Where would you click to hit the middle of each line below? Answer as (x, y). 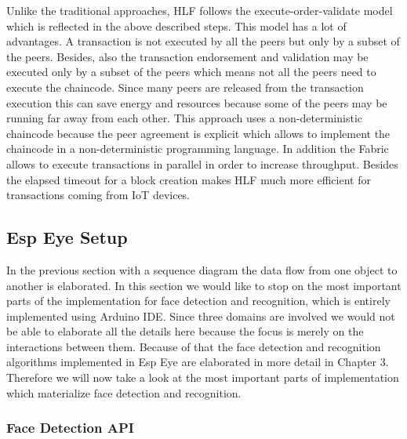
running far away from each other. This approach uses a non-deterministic (184, 118)
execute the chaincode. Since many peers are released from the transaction (185, 87)
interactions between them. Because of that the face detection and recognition (194, 346)
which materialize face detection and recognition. (124, 392)
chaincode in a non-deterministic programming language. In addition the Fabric (198, 149)
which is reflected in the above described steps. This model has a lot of (176, 25)
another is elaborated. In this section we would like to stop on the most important (204, 285)
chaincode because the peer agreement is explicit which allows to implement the (198, 133)
